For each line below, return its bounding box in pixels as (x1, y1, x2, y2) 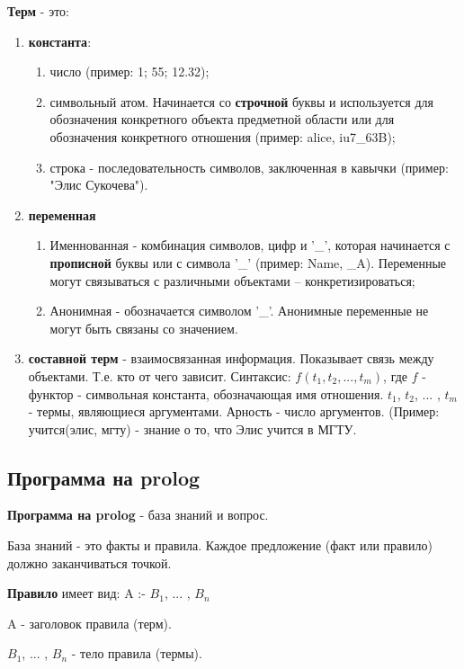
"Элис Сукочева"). (49, 175, 148, 194)
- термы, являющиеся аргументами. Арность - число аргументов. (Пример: (28, 402, 440, 421)
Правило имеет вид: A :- (7, 584, 146, 602)
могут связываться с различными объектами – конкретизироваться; (49, 271, 415, 290)
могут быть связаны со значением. (49, 318, 238, 337)
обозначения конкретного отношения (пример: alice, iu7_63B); (49, 127, 396, 146)
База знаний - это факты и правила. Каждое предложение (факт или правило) (7, 536, 433, 555)
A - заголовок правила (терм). (7, 613, 172, 632)
